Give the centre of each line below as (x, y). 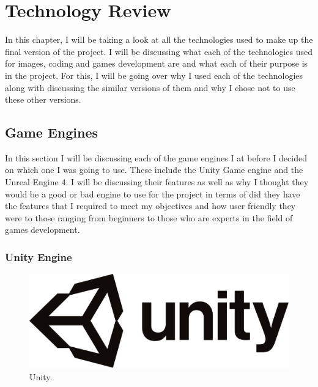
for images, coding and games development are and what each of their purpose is (157, 63)
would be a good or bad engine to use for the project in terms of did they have (153, 193)
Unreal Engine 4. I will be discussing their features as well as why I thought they (157, 182)
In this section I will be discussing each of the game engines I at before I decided (156, 157)
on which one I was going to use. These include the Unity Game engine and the (154, 170)
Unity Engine (39, 256)
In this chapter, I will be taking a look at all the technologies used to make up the (159, 39)
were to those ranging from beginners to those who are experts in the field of (149, 217)
